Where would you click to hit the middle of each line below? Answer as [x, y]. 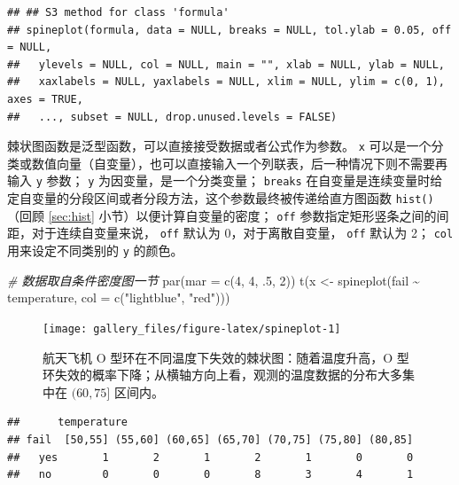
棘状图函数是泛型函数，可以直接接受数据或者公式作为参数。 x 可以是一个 [219, 146]
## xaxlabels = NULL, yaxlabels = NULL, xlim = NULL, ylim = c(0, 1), [226, 82]
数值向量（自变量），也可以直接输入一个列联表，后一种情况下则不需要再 [239, 163]
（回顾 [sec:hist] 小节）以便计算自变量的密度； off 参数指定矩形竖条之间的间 [228, 215]
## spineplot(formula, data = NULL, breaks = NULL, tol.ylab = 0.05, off [229, 30]
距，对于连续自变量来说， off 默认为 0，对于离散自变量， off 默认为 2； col [230, 233]
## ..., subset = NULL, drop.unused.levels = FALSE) [172, 117]
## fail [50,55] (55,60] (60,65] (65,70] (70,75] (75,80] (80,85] [210, 439]
